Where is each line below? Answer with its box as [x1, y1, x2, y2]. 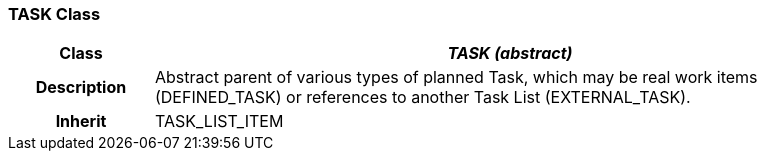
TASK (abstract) [447, 43, 573, 64]
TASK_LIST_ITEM [154, 111, 284, 132]
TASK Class [8, 4, 101, 24]
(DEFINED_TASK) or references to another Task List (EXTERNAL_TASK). [154, 87, 691, 108]
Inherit [55, 111, 107, 132]
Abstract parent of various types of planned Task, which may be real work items [154, 67, 758, 88]
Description [35, 77, 127, 98]
